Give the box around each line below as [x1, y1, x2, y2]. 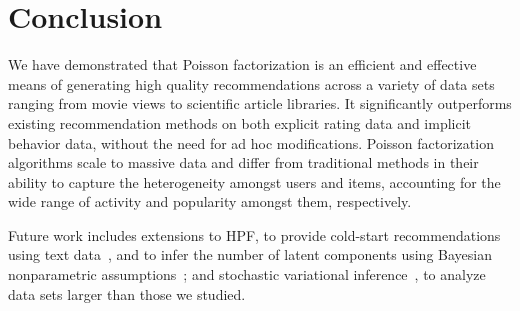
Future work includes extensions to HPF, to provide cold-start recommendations [8, 224, 501, 245]
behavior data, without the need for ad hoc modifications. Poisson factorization [8, 132, 494, 153]
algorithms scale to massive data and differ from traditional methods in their [8, 152, 479, 173]
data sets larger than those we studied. [8, 283, 246, 304]
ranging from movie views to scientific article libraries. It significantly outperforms [8, 93, 512, 114]
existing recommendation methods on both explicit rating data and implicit [8, 112, 472, 133]
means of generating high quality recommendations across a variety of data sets [8, 73, 495, 94]
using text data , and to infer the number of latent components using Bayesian [8, 244, 492, 265]
